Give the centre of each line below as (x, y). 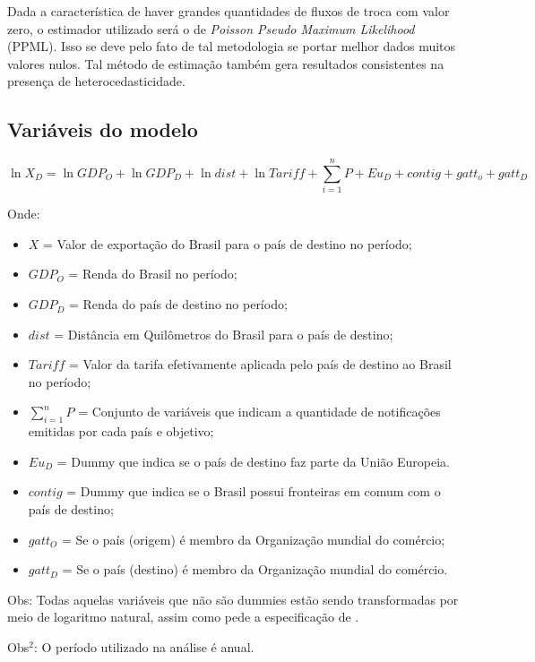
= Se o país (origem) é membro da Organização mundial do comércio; (253, 539)
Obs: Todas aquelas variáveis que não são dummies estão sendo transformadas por (233, 599)
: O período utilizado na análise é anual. (144, 647)
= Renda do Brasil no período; (153, 274)
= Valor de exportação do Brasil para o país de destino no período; (228, 243)
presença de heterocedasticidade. (96, 81)
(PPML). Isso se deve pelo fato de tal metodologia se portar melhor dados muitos (232, 46)
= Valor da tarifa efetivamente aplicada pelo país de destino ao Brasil (260, 364)
